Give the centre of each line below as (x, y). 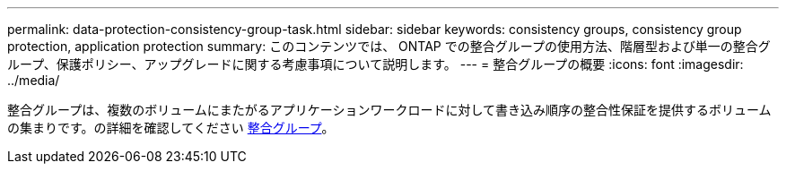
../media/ (34, 80)
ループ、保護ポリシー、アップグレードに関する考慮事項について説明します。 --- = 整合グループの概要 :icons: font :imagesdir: (376, 64)
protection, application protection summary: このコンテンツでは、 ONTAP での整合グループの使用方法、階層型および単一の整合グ (389, 46)
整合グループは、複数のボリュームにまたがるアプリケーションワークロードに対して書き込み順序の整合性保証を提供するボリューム (389, 110)
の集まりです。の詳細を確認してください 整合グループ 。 (171, 128)
